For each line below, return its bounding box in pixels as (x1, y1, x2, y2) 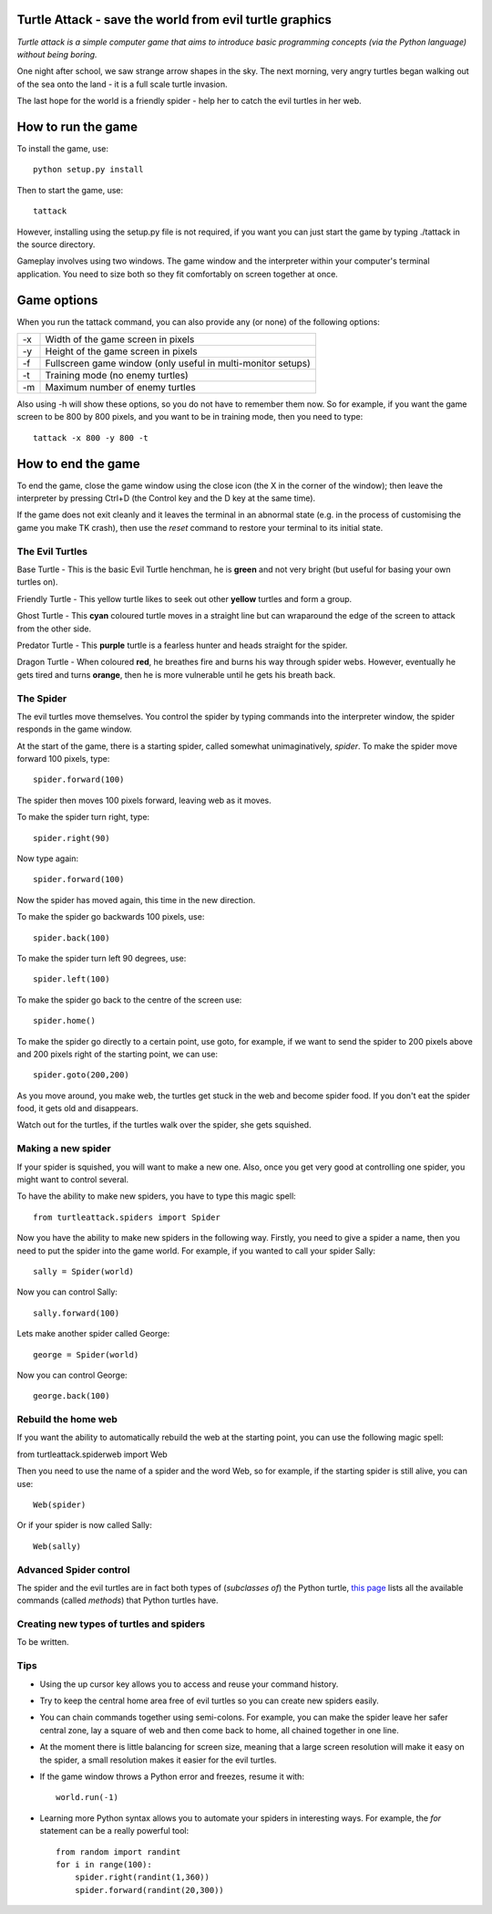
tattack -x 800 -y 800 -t (33, 432, 149, 442)
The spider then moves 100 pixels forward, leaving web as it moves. (16, 795, 272, 806)
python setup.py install (33, 164, 144, 175)
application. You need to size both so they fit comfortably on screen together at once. (16, 268, 339, 279)
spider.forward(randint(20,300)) (74, 1885, 225, 1895)
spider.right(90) (33, 833, 110, 843)
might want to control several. (16, 1174, 129, 1185)
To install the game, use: (16, 142, 109, 154)
